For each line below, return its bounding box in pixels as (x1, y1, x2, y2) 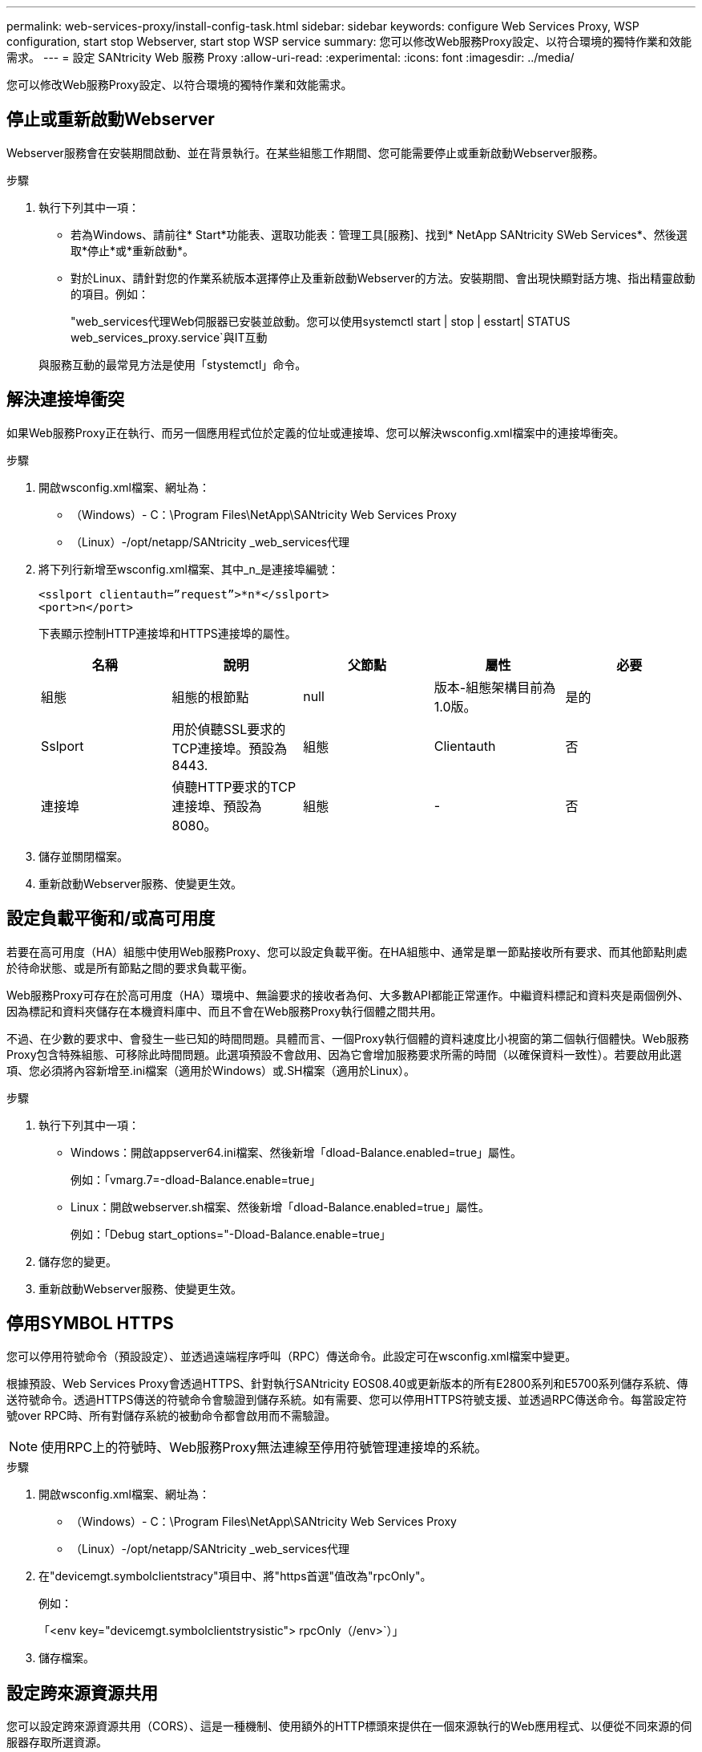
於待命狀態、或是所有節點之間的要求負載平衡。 (6, 960, 253, 975)
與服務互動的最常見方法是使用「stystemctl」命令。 (38, 357, 307, 371)
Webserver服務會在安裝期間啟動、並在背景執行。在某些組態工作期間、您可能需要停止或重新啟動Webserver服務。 (6, 145, 604, 160)
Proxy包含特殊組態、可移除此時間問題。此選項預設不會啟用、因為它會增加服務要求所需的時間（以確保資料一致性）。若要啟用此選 (6, 1047, 682, 1061)
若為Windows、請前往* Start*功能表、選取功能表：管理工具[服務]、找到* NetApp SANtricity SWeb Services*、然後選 (71, 227, 688, 241)
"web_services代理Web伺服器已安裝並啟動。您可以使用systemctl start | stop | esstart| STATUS (71, 314, 571, 328)
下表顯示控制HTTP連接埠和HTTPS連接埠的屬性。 (38, 626, 297, 640)
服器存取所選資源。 (6, 1735, 107, 1750)
